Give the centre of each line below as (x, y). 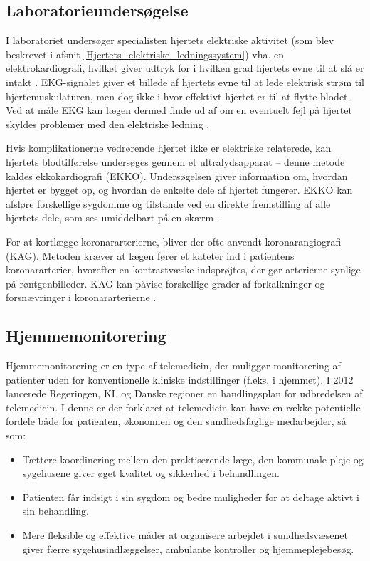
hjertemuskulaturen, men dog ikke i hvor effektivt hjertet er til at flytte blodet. (178, 96)
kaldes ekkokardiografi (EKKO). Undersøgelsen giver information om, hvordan (177, 175)
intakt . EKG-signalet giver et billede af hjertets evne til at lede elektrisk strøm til (185, 82)
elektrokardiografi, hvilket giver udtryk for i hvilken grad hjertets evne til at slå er (185, 68)
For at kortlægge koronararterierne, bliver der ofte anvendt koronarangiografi (174, 241)
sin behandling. (55, 511)
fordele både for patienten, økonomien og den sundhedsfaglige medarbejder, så (176, 421)
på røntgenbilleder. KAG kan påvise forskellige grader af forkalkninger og (165, 283)
